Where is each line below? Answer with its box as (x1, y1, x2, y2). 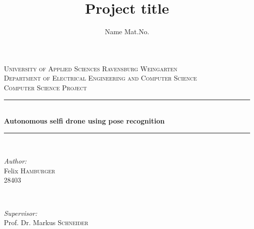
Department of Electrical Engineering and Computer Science (4, 73, 197, 83)
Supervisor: (4, 208, 37, 218)
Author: (4, 156, 27, 166)
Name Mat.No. (105, 26, 149, 37)
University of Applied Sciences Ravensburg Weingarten (4, 63, 178, 73)
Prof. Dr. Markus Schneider (4, 217, 88, 228)
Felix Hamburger (4, 165, 55, 175)
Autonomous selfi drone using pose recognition (4, 116, 165, 126)
